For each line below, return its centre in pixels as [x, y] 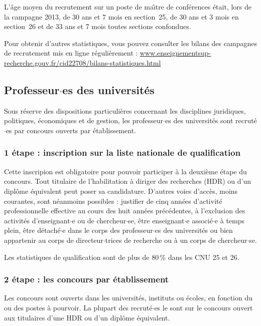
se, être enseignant [156, 220]
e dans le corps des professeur [108, 230]
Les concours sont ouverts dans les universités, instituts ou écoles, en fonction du [128, 298]
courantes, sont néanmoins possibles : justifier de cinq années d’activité [113, 201]
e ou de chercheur [99, 220]
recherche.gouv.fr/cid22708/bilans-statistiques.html [83, 62]
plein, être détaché [32, 230]
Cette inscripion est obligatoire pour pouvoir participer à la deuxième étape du [125, 171]
